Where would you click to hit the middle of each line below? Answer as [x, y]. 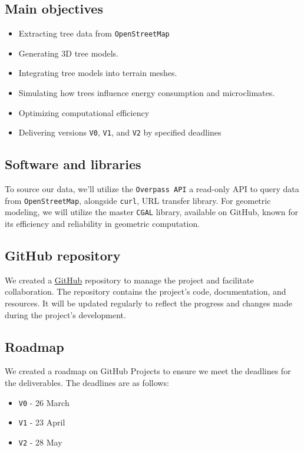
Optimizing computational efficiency [84, 112]
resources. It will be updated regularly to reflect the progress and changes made [148, 303]
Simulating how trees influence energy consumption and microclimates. [147, 93]
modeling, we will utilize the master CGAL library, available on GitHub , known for [152, 212]
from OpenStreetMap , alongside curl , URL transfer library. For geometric [138, 200]
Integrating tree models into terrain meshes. [98, 73]
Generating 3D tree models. [69, 53]
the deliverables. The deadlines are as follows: [87, 383]
